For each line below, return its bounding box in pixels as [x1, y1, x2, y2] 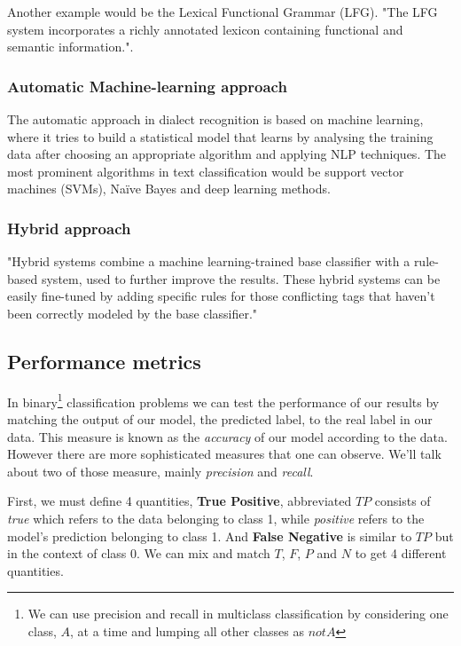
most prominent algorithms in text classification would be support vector [7, 161, 404, 180]
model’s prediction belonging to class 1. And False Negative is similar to [7, 526, 412, 545]
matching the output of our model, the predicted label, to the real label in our [7, 410, 433, 429]
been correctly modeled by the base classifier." [7, 303, 258, 322]
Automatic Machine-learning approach [7, 75, 287, 97]
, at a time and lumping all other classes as [70, 621, 304, 640]
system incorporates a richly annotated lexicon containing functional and [7, 20, 403, 38]
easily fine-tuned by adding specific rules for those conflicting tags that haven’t [7, 287, 435, 305]
